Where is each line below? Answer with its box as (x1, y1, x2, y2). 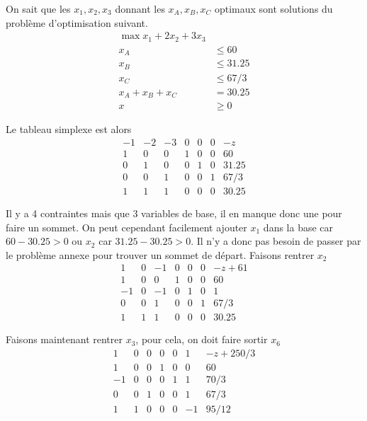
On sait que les (6, 1, 71, 16)
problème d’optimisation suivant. (6, 15, 148, 30)
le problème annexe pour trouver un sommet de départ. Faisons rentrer (6, 247, 315, 262)
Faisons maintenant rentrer (6, 332, 123, 347)
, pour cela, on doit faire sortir (135, 332, 268, 347)
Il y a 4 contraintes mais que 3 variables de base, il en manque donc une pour (6, 205, 342, 220)
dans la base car (263, 219, 334, 234)
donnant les (115, 1, 165, 16)
